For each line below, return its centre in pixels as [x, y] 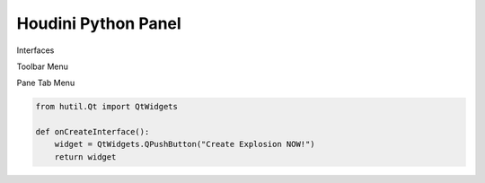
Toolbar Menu [43, 66]
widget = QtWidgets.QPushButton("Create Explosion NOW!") [185, 144]
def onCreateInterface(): [93, 132]
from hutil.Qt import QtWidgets [107, 107]
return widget [85, 157]
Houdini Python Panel [99, 23]
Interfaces [35, 50]
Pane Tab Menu [46, 83]
